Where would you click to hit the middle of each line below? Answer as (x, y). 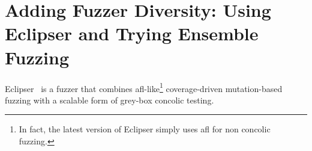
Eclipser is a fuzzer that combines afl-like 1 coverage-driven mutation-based (144, 87)
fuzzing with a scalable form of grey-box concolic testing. (109, 100)
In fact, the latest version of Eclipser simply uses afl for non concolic (145, 129)
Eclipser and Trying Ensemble (132, 33)
